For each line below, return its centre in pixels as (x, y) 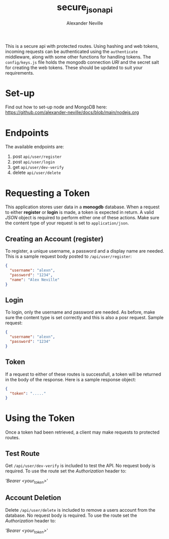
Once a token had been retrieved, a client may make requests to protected (82, 432)
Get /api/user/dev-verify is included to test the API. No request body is (80, 466)
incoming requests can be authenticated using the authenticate (71, 51)
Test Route (22, 454)
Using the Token (40, 418)
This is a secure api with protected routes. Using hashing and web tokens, (82, 46)
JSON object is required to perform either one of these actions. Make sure (82, 218)
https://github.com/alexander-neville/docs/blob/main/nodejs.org (72, 112)
